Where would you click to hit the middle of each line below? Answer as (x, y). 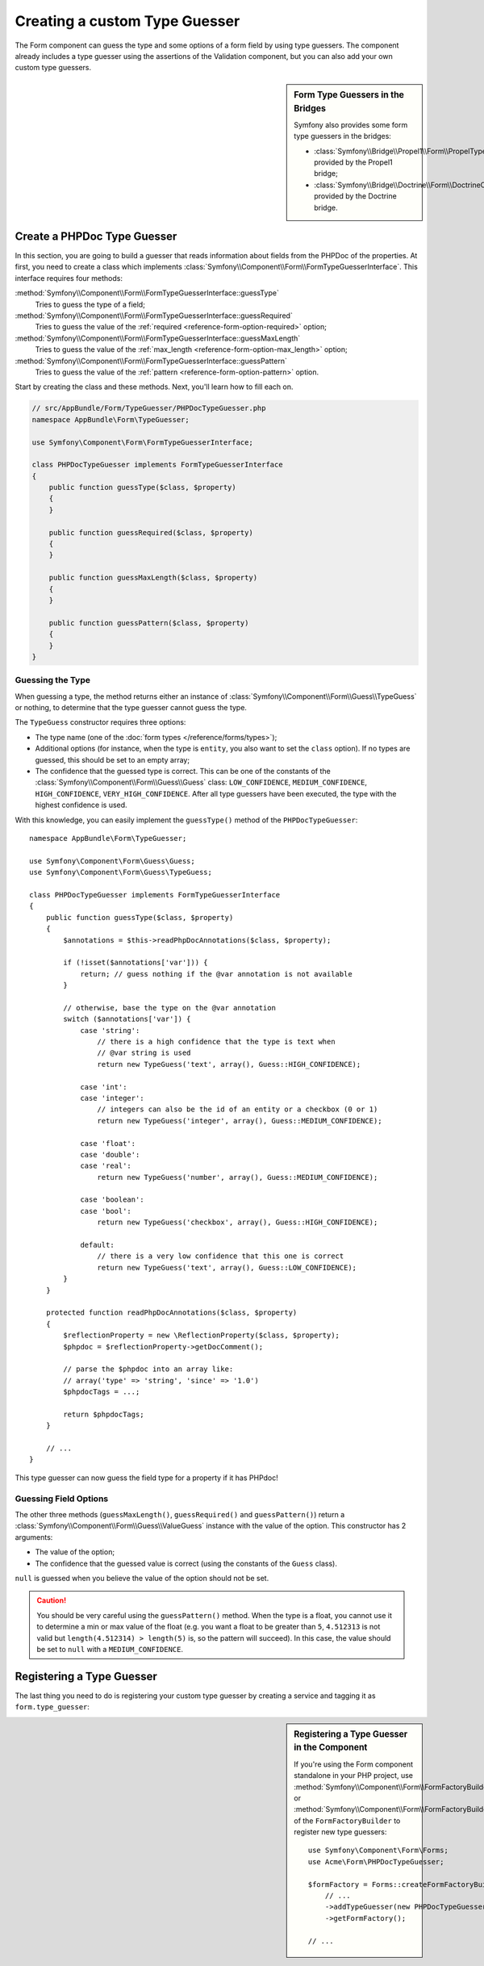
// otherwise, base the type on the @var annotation (169, 1008)
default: (97, 1245)
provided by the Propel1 (353, 162)
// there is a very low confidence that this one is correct (221, 1256)
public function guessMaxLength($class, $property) (153, 578)
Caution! (52, 1600)
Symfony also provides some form (351, 124)
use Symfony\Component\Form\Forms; (378, 1851)
